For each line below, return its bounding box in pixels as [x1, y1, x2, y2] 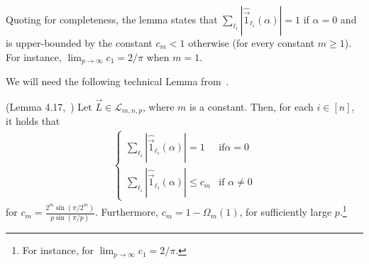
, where [143, 99, 175, 114]
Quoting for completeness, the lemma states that [6, 12, 218, 26]
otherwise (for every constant [188, 35, 315, 50]
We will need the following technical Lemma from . [6, 74, 229, 89]
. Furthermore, [94, 204, 158, 219]
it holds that [6, 114, 60, 128]
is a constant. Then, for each [189, 99, 314, 114]
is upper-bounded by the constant [6, 35, 153, 50]
